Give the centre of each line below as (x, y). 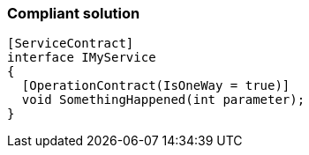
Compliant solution (74, 13)
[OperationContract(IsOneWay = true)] (156, 86)
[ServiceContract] (71, 44)
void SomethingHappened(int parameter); (163, 100)
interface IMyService (82, 58)
